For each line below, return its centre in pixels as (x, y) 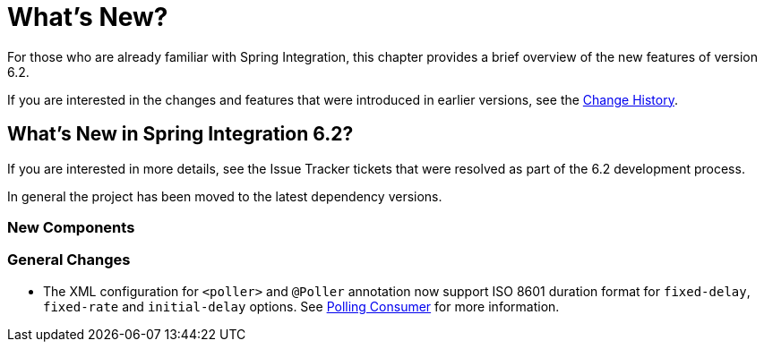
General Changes (69, 260)
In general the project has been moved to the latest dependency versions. (225, 196)
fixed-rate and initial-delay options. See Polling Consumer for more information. (301, 306)
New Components (71, 227)
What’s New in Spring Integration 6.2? (180, 134)
